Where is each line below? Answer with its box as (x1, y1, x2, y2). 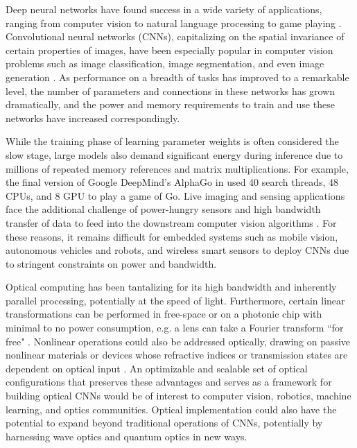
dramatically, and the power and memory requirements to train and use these (6, 97, 335, 112)
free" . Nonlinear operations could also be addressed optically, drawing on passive (6, 334, 351, 348)
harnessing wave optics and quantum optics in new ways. (6, 429, 247, 443)
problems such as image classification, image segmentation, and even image (6, 56, 324, 71)
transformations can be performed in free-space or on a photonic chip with (6, 307, 322, 321)
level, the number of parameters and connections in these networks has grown (6, 83, 335, 98)
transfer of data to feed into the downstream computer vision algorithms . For (6, 215, 337, 230)
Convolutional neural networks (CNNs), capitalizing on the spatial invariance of (6, 29, 345, 44)
